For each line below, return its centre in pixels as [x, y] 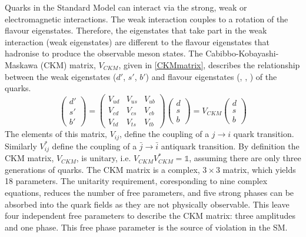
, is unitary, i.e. [104, 158]
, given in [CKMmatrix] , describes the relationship [209, 64]
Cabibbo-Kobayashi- [242, 53]
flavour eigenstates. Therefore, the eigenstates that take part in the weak [136, 30]
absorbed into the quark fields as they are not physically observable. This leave [147, 204]
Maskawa [21, 64]
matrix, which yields [259, 169]
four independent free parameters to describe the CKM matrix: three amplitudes [150, 216]
